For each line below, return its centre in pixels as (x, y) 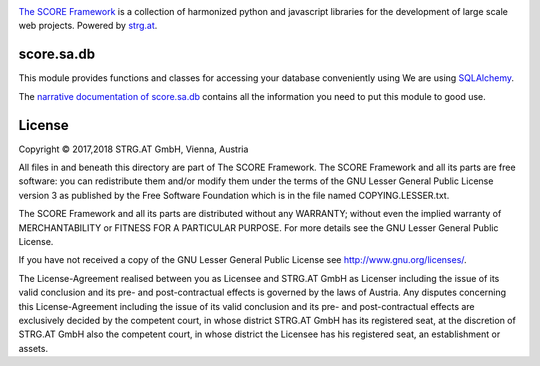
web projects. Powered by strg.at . (88, 26)
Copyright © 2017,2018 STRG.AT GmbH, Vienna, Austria (133, 149)
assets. (33, 348)
